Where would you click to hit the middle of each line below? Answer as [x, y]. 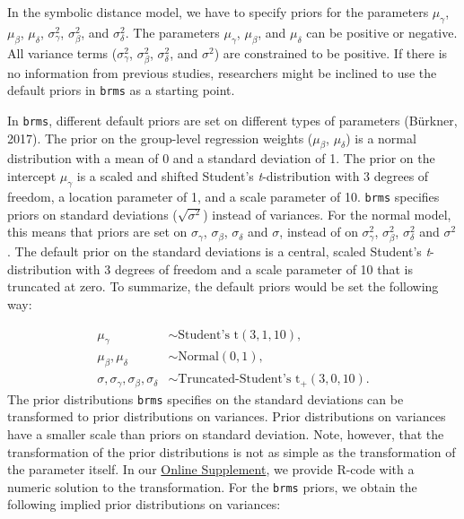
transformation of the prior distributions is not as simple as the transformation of [232, 451]
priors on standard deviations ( [92, 214]
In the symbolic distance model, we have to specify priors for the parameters [218, 12]
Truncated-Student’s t [239, 380]
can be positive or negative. [382, 32]
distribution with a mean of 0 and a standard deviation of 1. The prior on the [221, 158]
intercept [32, 176]
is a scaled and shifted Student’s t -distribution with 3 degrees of [253, 176]
